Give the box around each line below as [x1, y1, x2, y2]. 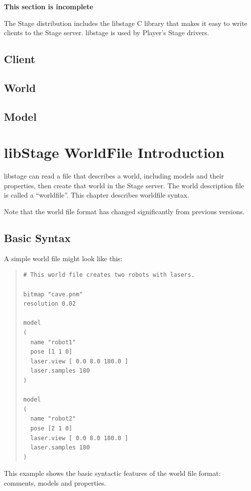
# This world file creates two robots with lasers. [23, 271, 195, 279]
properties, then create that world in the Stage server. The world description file [4, 180, 244, 190]
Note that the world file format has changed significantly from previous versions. [4, 206, 245, 217]
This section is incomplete [4, 1, 93, 11]
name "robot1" [30, 338, 76, 346]
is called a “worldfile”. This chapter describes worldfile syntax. [4, 190, 189, 200]
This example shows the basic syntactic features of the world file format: [4, 468, 221, 478]
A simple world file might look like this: [4, 253, 123, 263]
